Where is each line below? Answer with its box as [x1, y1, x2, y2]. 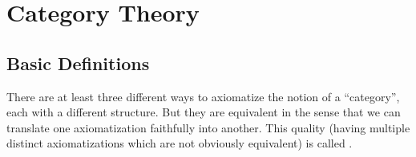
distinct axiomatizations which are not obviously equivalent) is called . [6, 135, 353, 151]
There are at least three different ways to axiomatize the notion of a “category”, [6, 88, 400, 104]
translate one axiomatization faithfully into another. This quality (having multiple [6, 119, 410, 135]
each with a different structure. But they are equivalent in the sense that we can [6, 104, 401, 120]
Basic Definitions [6, 50, 150, 75]
